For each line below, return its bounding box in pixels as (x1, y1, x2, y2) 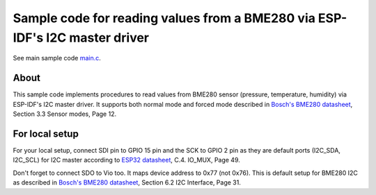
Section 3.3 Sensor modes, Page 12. (13, 110, 117, 118)
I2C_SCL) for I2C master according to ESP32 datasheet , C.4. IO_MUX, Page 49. (13, 156, 240, 164)
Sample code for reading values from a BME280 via (13, 10, 316, 26)
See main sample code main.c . (13, 54, 101, 62)
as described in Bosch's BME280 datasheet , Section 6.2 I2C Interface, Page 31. (13, 178, 242, 187)
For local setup (13, 128, 79, 139)
